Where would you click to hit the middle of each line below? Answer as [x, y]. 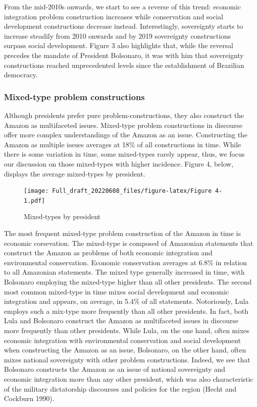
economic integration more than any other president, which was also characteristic [129, 378]
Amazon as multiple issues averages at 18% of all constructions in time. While [123, 144]
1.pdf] [34, 201]
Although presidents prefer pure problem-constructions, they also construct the [124, 115]
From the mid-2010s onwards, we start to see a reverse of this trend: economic [123, 6]
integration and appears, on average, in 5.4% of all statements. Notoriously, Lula [126, 301]
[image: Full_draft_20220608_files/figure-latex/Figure [118, 191]
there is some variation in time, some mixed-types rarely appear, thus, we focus [125, 154]
